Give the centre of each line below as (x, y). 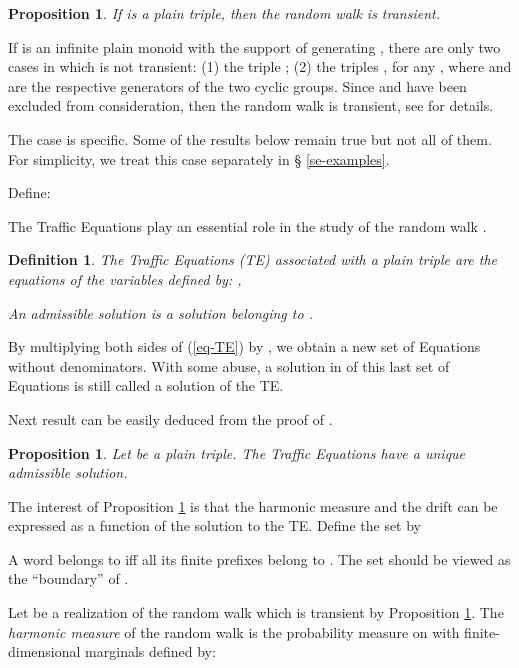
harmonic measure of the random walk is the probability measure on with (234, 631)
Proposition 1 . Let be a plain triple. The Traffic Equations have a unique (237, 452)
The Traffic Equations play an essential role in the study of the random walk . (247, 225)
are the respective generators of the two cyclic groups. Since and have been (237, 85)
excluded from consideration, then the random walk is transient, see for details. (251, 105)
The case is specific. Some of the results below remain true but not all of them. (250, 138)
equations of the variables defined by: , (125, 278)
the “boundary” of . (68, 578)
